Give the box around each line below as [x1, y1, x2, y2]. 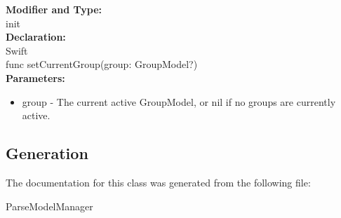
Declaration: [6, 29, 66, 44]
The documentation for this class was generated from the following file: [6, 175, 311, 189]
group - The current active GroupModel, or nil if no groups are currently [22, 94, 336, 109]
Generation [6, 142, 88, 164]
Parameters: [6, 70, 65, 85]
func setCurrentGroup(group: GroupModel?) [6, 57, 198, 71]
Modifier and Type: [6, 2, 102, 16]
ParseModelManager [6, 198, 93, 213]
